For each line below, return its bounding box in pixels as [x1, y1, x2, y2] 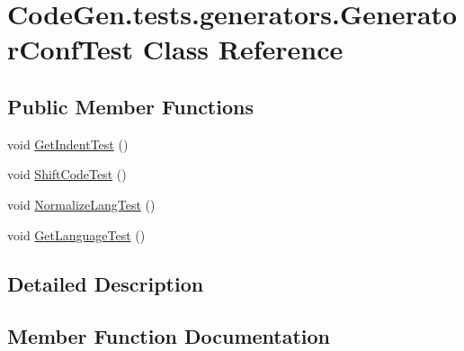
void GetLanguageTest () [7, 225, 146, 244]
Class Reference [142, 31, 344, 67]
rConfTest [7, 31, 134, 67]
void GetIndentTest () [7, 134, 129, 153]
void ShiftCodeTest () [7, 165, 127, 184]
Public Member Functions [7, 92, 254, 120]
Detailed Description [7, 269, 204, 297]
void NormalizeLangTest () [7, 194, 156, 213]
